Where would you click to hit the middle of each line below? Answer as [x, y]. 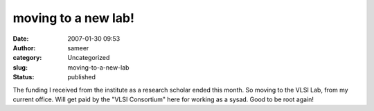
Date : [21, 39]
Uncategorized [89, 58]
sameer [78, 48]
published [82, 77]
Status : [24, 77]
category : [27, 58]
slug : [20, 67]
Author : [24, 48]
